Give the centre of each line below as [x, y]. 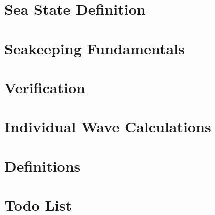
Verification [45, 87]
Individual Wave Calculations [108, 127]
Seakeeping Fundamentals [94, 48]
